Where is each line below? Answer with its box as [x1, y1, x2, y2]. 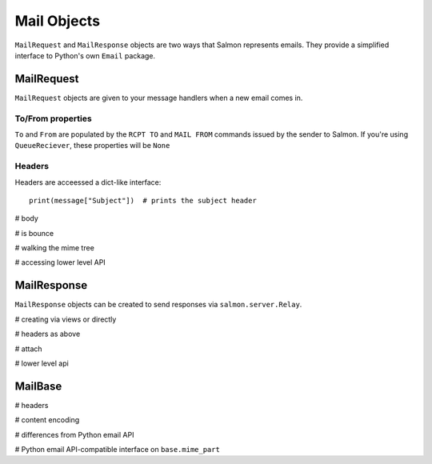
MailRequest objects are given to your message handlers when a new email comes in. [14, 93, 303, 102]
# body [14, 214, 39, 223]
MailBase [14, 379, 62, 393]
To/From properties [14, 113, 92, 124]
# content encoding [14, 415, 80, 425]
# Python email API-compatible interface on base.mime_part [14, 445, 220, 454]
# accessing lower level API [14, 258, 106, 267]
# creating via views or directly [14, 314, 117, 324]
